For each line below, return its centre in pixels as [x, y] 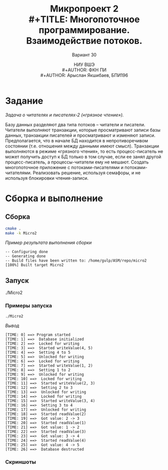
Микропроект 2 [84, 9]
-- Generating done [26, 256]
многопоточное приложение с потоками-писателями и [64, 167]
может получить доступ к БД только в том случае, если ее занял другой [83, 156]
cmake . [13, 228]
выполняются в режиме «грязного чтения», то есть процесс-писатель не [84, 151]
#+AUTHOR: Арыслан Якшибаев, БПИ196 [84, 75]
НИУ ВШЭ [84, 64]
